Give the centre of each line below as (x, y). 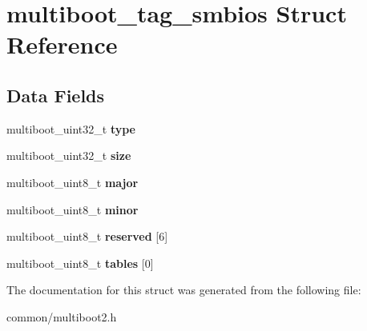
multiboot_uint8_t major (73, 182)
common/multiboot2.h (62, 316)
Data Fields (56, 95)
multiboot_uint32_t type (71, 128)
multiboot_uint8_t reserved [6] (87, 236)
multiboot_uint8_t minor (73, 209)
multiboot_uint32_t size (69, 156)
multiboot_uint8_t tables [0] (80, 263)
